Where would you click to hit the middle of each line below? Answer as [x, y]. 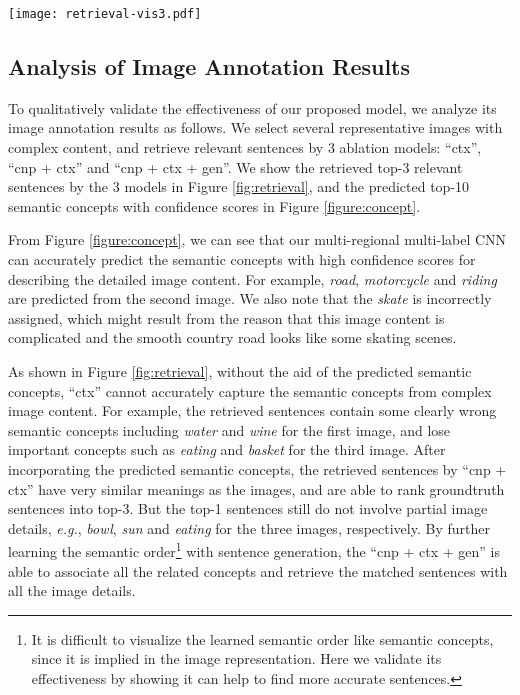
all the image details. [72, 590]
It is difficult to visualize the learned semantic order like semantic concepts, [262, 638]
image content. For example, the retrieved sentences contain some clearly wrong [252, 410]
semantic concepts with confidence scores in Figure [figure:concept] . [214, 205]
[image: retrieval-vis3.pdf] [105, 14]
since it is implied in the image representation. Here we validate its [236, 658]
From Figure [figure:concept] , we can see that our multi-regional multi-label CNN [257, 239]
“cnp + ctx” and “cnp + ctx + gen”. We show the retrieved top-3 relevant [235, 166]
